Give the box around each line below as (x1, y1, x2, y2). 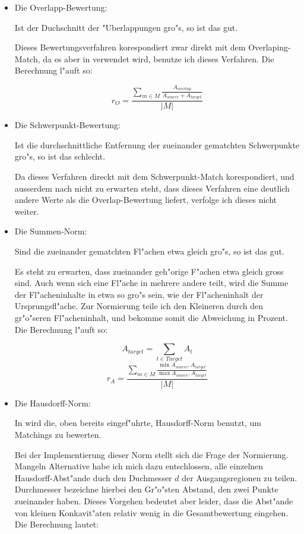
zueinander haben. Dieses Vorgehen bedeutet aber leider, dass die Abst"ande (14, 495, 293, 507)
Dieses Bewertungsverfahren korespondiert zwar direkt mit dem (14, 41, 246, 53)
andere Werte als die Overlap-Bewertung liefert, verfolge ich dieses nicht (14, 193, 277, 206)
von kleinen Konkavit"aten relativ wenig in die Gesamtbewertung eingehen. (14, 506, 289, 519)
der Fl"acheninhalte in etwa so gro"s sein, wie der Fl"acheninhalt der (14, 288, 264, 300)
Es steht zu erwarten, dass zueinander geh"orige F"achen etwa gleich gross (14, 265, 284, 277)
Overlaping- (248, 41, 291, 53)
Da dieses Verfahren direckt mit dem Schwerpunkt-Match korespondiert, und (14, 170, 294, 182)
